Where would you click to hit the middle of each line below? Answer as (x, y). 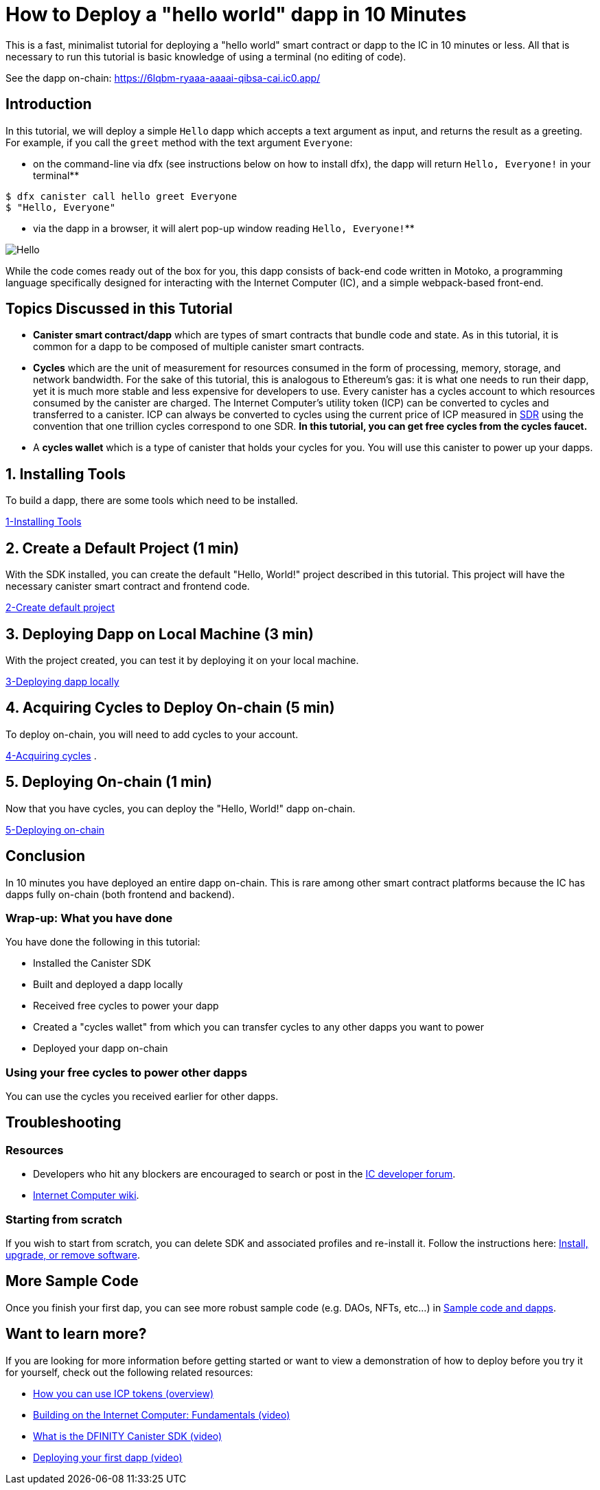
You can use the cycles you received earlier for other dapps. (142, 1096)
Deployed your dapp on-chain (101, 1048)
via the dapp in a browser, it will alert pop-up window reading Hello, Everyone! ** (224, 228)
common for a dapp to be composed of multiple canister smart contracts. (199, 347)
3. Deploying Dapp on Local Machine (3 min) (160, 634)
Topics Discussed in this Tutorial (119, 309)
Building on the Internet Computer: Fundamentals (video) (162, 1414)
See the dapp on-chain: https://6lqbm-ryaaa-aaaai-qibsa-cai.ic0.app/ (163, 78)
